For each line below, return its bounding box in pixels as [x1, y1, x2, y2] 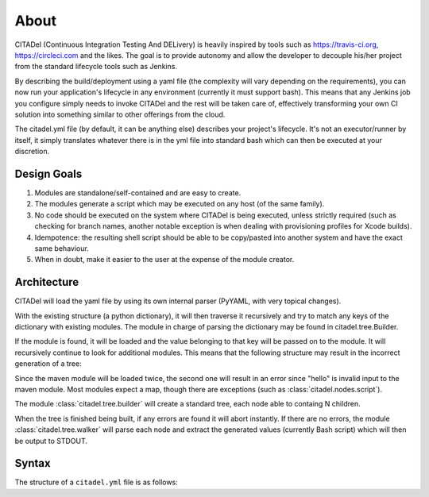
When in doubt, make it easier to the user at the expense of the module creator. [34, 255, 295, 264]
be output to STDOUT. [14, 436, 87, 445]
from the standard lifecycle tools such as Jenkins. [14, 62, 178, 71]
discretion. [14, 147, 50, 156]
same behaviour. [34, 243, 89, 253]
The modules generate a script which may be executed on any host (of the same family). [34, 199, 325, 209]
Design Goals [14, 167, 83, 180]
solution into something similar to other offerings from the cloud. [14, 110, 226, 119]
